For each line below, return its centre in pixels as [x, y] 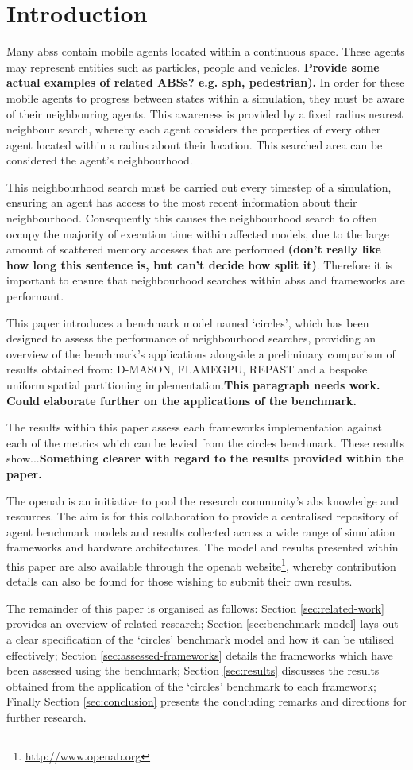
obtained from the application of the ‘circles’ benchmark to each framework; [191, 685]
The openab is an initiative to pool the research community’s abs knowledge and [203, 500]
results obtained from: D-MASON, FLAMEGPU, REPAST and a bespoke [187, 369]
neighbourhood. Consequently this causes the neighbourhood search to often [192, 218]
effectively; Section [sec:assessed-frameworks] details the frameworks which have [200, 654]
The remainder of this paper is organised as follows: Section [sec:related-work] [195, 607]
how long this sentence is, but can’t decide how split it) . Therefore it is [200, 264]
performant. [35, 296]
